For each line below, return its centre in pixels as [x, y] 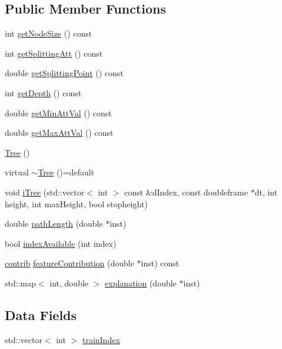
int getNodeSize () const [49, 33]
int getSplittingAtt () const [54, 53]
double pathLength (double [54, 224]
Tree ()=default [66, 172]
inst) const [160, 263]
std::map [20, 283]
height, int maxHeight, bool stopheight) [76, 203]
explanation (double [141, 283]
